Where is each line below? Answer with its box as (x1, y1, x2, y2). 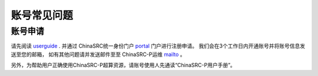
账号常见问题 (11, 9, 74, 22)
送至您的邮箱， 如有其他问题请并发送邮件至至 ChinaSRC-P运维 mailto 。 (11, 51, 185, 58)
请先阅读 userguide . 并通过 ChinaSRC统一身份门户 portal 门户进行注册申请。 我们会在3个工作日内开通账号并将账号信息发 (11, 42, 306, 49)
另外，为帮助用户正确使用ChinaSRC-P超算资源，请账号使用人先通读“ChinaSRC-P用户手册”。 (11, 62, 236, 69)
